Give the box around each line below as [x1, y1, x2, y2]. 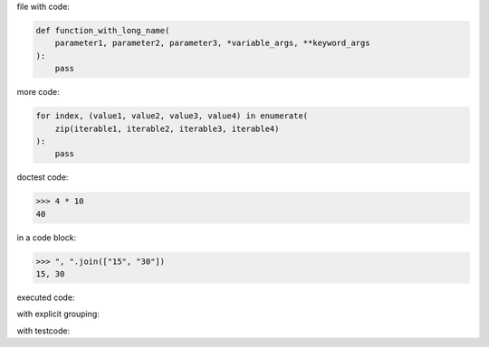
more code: [16, 87, 60, 98]
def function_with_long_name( [35, 25, 170, 35]
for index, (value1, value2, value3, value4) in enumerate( [35, 111, 309, 121]
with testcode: [16, 325, 71, 336]
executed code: [16, 292, 75, 303]
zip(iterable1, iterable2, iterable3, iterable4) [54, 123, 280, 134]
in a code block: [16, 231, 77, 243]
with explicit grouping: [16, 308, 100, 320]
